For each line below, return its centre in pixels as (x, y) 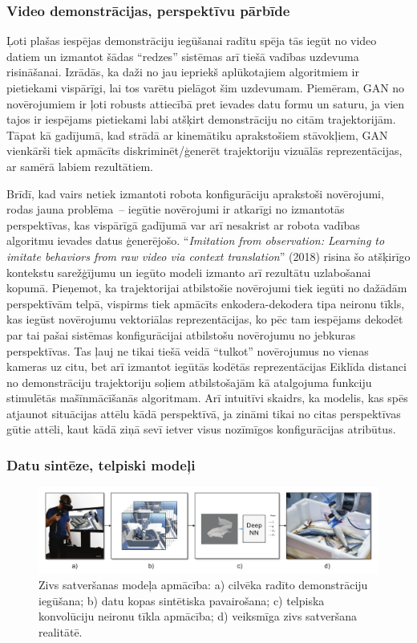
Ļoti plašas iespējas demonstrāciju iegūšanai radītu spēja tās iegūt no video (192, 41)
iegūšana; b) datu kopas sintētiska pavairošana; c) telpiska (182, 600)
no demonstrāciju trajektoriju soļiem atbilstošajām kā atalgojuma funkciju (189, 382)
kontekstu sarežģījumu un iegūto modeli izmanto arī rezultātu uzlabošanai (189, 272)
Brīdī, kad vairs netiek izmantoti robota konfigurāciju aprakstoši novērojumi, (195, 193)
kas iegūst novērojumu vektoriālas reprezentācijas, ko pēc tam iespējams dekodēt (205, 319)
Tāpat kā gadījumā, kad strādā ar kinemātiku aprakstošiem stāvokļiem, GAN (197, 134)
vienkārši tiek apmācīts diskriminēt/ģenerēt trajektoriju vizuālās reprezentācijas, (204, 151)
